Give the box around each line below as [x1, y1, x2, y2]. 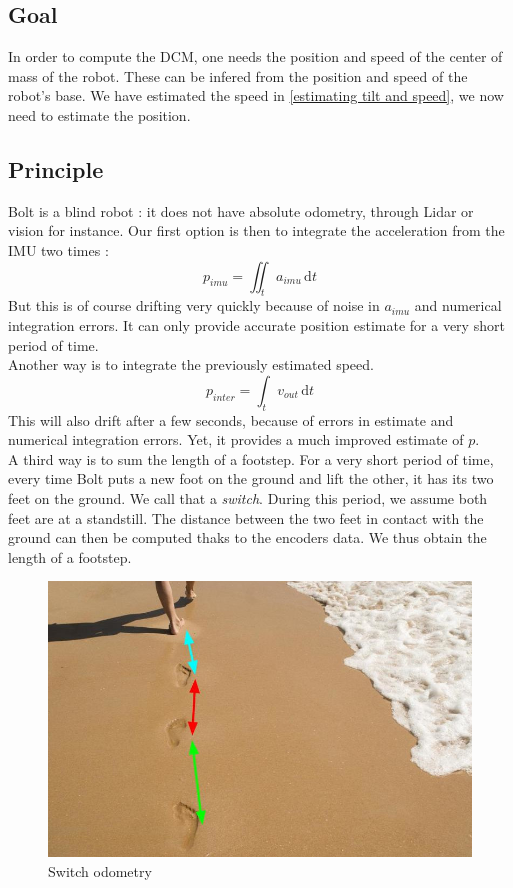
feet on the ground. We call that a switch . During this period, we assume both [8, 487, 488, 508]
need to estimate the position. [8, 104, 191, 125]
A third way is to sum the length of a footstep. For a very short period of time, [8, 448, 494, 469]
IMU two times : [8, 239, 109, 260]
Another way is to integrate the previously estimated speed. [8, 354, 374, 375]
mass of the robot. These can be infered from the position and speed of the [8, 65, 468, 86]
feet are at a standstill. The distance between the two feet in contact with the [8, 507, 484, 528]
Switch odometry [48, 860, 152, 881]
